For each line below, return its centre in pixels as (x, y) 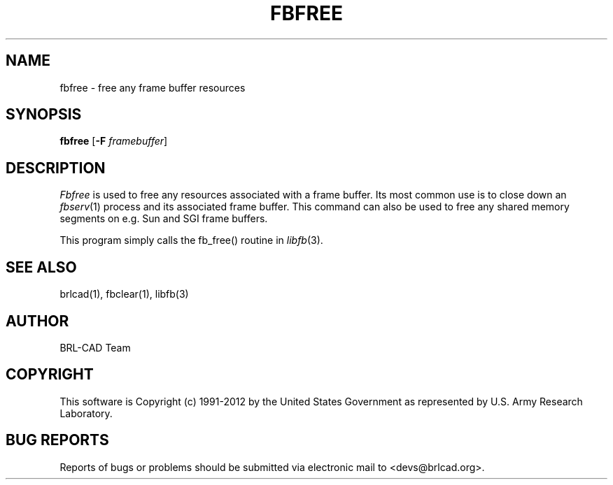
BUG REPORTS (57, 440)
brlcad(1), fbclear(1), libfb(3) (124, 294)
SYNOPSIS (44, 115)
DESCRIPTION (56, 168)
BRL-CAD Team (95, 347)
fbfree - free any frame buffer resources (153, 87)
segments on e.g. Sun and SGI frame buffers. (164, 219)
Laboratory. (86, 413)
